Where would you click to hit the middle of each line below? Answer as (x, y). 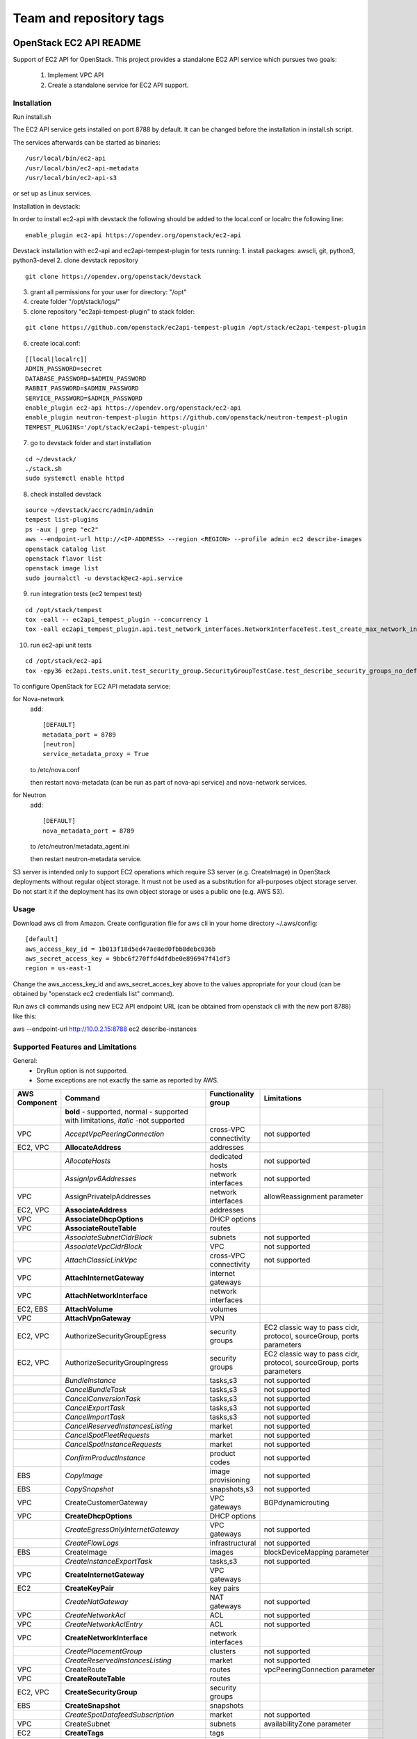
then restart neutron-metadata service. (86, 859)
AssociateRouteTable (101, 1228)
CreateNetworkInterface (106, 1637)
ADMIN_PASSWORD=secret (64, 369)
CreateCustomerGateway (106, 1502)
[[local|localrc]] (57, 359)
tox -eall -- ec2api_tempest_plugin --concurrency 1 (117, 619)
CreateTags (84, 1733)
